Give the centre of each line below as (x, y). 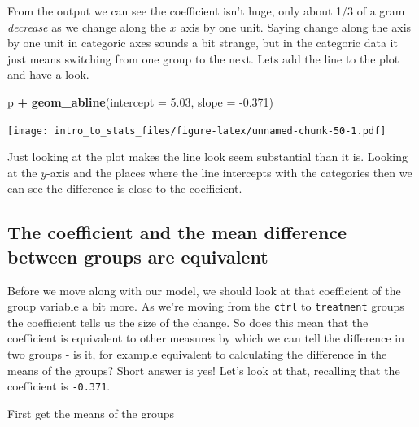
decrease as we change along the (87, 26)
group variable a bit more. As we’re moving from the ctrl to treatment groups (206, 306)
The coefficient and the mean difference (177, 232)
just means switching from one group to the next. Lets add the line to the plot (203, 58)
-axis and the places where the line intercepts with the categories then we (229, 172)
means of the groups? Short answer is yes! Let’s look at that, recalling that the (204, 370)
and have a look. (48, 74)
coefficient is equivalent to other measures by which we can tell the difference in (206, 338)
